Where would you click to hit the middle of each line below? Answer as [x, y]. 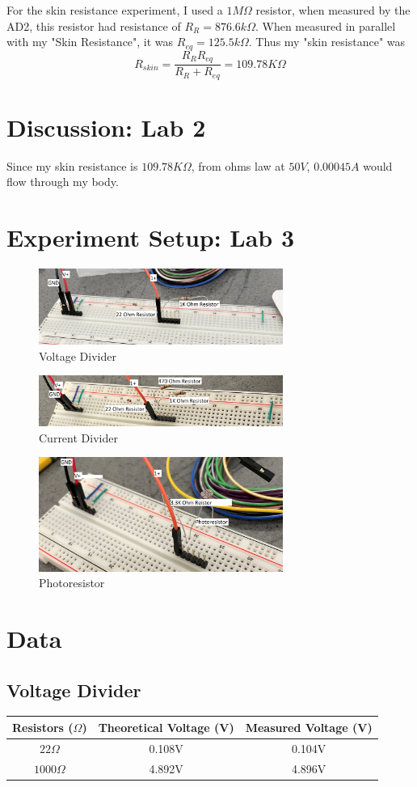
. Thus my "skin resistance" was [327, 42]
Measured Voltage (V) [309, 727]
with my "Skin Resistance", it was [90, 42]
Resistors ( [43, 727]
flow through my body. [63, 182]
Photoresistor [72, 583]
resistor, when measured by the [333, 10]
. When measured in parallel [325, 25]
